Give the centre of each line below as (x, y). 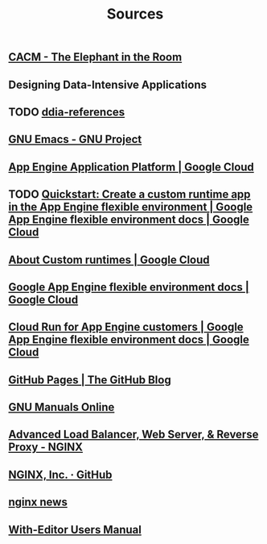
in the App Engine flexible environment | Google (131, 207)
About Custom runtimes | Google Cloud (109, 259)
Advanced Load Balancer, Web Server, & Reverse (133, 435)
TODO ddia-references (67, 112)
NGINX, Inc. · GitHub (60, 474)
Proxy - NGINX (45, 448)
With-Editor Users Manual (75, 529)
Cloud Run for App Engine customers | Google (126, 327)
